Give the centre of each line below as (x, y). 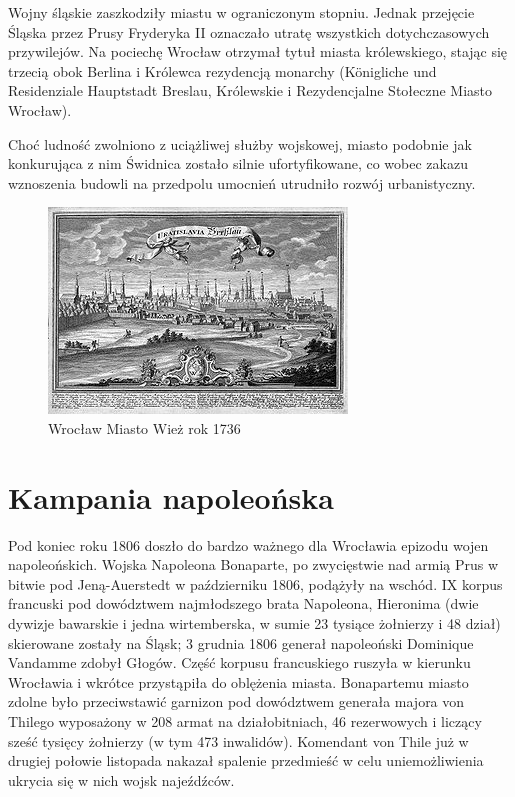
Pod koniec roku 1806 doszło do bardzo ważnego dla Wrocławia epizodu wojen (248, 544)
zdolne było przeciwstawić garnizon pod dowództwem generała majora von (236, 701)
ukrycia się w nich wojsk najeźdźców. (121, 779)
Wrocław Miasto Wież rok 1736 (144, 427)
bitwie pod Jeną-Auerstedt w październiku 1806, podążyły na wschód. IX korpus (255, 583)
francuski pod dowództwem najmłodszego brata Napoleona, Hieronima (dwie (243, 603)
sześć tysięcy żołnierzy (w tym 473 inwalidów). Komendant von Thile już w (238, 740)
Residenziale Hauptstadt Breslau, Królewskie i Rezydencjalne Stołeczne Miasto (250, 90)
